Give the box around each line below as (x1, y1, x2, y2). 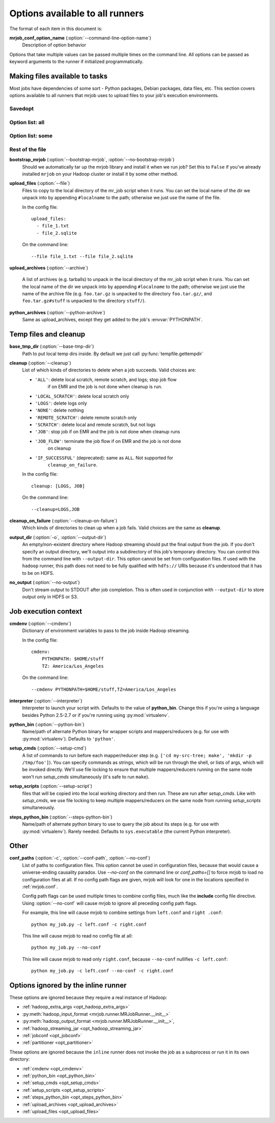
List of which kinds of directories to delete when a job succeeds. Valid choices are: (22, 367, 196, 373)
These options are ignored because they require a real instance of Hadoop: (9, 994, 168, 1001)
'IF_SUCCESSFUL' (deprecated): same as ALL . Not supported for (35, 455, 173, 461)
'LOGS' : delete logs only (35, 400, 88, 406)
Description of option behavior (22, 42, 87, 48)
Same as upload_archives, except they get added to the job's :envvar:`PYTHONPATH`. (22, 317, 203, 323)
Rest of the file (9, 146, 46, 153)
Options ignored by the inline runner (9, 981, 127, 990)
